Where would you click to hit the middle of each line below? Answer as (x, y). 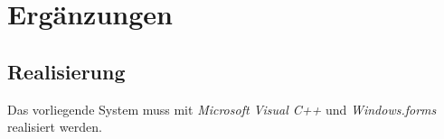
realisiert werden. (55, 127)
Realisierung (66, 71)
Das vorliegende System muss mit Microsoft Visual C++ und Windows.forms (222, 109)
